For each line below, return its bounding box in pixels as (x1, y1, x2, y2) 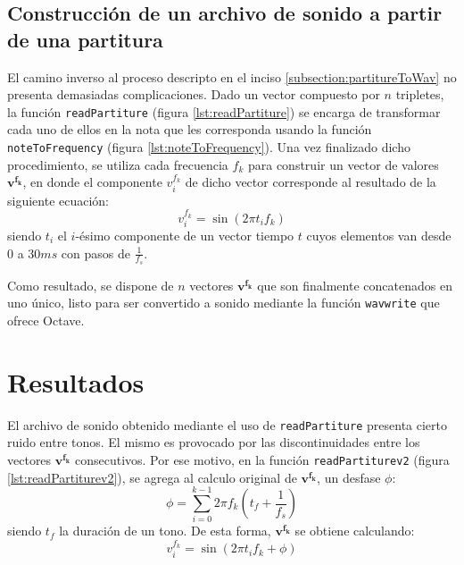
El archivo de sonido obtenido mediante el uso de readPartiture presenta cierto (7, 415, 447, 434)
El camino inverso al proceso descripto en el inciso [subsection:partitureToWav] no (7, 67, 457, 86)
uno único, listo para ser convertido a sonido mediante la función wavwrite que (7, 293, 440, 312)
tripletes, (395, 85, 444, 104)
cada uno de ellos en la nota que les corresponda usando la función (7, 120, 372, 139)
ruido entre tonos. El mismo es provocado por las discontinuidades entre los (7, 433, 420, 451)
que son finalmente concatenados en (257, 275, 452, 294)
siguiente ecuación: (7, 190, 110, 209)
